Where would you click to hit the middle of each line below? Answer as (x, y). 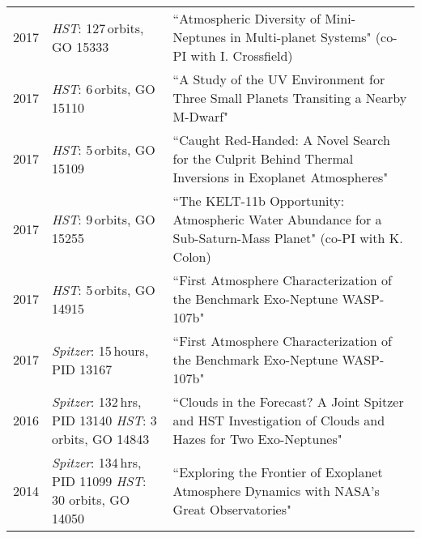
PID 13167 (82, 369)
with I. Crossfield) (242, 56)
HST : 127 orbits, (98, 28)
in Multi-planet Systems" (301, 37)
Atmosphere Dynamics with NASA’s (276, 490)
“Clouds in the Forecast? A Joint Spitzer (288, 401)
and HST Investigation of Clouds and (279, 420)
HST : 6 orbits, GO (104, 88)
